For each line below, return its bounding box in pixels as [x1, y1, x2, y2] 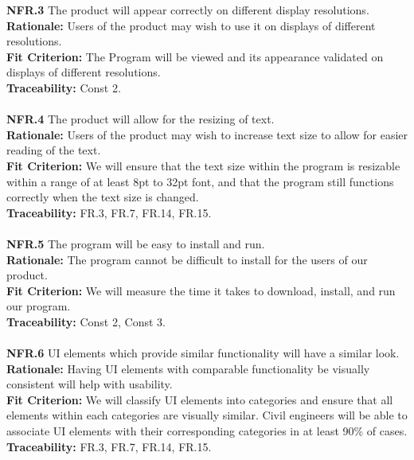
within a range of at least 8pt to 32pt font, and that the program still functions [6, 173, 394, 189]
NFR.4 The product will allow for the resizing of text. [6, 111, 275, 127]
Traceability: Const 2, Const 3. [6, 313, 166, 329]
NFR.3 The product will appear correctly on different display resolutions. [6, 2, 369, 18]
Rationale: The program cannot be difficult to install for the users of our [6, 251, 368, 267]
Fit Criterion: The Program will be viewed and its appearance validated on [6, 48, 384, 64]
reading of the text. [6, 142, 101, 158]
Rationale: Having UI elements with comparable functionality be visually [6, 360, 370, 376]
